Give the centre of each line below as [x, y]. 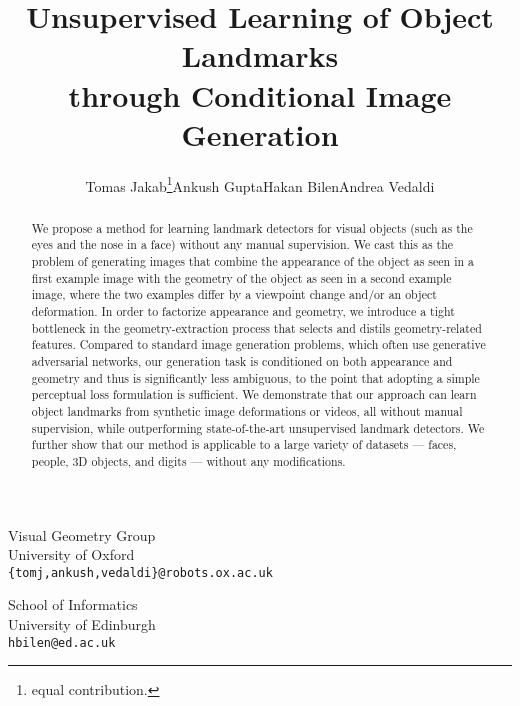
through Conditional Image [260, 94]
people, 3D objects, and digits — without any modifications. [188, 460]
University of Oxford [71, 554]
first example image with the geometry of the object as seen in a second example [241, 277]
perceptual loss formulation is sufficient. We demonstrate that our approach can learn [254, 394]
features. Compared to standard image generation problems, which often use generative [258, 344]
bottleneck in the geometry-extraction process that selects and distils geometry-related [256, 327]
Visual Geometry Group [82, 534]
